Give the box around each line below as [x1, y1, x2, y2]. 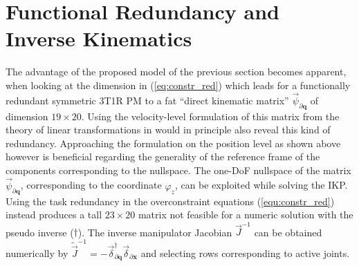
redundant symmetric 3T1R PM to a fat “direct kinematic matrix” [6, 93, 289, 107]
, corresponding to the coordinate [20, 178, 162, 192]
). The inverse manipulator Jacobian [77, 225, 232, 239]
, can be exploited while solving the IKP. [174, 178, 348, 192]
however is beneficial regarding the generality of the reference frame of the [6, 149, 320, 164]
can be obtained [254, 225, 322, 239]
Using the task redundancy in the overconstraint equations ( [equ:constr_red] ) [6, 193, 335, 208]
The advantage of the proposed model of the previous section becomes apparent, [6, 64, 347, 79]
